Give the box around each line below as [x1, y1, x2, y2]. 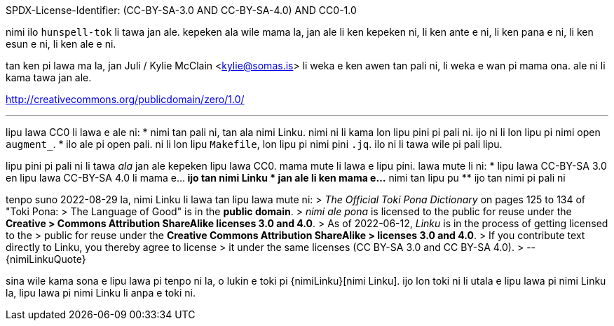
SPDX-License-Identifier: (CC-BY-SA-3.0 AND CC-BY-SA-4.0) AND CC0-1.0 [6, 4, 357, 16]
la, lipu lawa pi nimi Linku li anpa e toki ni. [6, 287, 196, 299]
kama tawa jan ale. [6, 72, 92, 83]
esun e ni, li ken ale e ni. [6, 38, 116, 50]
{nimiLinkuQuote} [6, 253, 86, 265]
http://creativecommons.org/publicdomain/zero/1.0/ [6, 93, 245, 105]
